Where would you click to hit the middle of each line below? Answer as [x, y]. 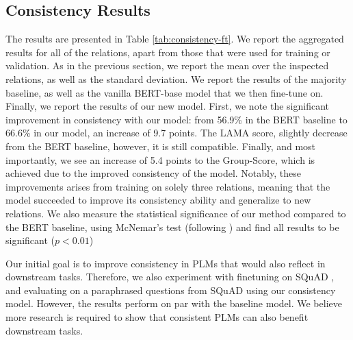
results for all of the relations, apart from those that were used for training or [168, 52]
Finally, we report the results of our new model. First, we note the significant [168, 106]
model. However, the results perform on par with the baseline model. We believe [174, 303]
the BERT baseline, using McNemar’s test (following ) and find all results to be [172, 227]
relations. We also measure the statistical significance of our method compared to [176, 213]
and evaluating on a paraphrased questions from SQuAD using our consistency [171, 290]
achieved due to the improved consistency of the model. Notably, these [153, 173]
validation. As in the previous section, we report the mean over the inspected [167, 65]
